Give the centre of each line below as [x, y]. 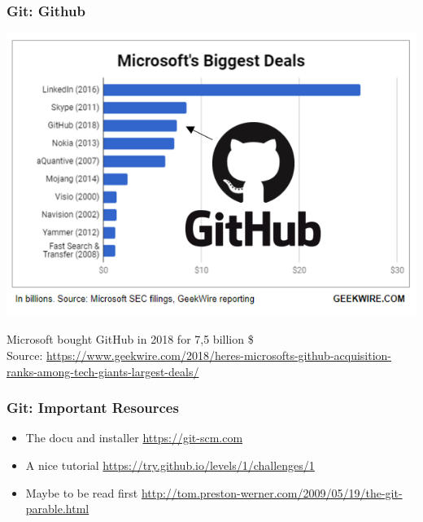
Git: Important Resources [93, 408]
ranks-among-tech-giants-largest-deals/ [103, 371]
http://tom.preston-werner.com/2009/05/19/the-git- [272, 492]
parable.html [57, 509]
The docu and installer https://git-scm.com [134, 438]
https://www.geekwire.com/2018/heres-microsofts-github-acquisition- [219, 355]
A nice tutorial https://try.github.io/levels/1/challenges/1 [170, 465]
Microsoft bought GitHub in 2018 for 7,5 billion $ [130, 339]
